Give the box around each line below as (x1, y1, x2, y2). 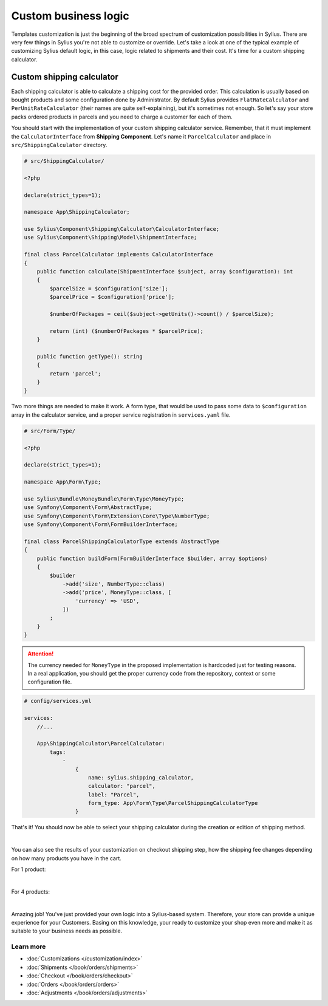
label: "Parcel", (88, 791, 140, 798)
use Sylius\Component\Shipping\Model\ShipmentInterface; (24, 234, 197, 241)
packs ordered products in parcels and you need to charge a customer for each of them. (11, 113, 233, 120)
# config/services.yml (24, 697, 92, 705)
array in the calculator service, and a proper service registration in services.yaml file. (11, 411, 231, 419)
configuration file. (27, 678, 72, 686)
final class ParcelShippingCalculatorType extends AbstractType (24, 538, 220, 545)
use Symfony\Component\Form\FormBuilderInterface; (24, 521, 179, 528)
